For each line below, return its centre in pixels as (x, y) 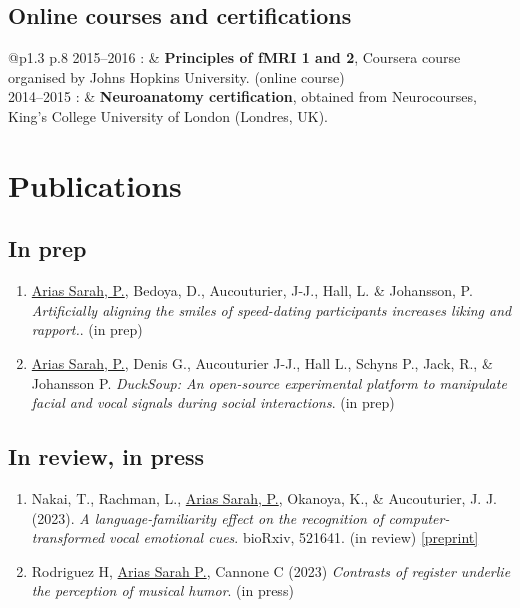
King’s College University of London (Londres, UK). (168, 115)
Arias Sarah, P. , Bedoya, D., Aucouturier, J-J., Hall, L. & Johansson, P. (252, 290)
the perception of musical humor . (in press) (162, 590)
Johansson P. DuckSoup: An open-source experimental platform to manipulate (269, 382)
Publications (95, 184)
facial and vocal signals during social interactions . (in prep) (213, 402)
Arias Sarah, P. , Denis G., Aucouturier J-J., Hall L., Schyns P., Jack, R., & (262, 362)
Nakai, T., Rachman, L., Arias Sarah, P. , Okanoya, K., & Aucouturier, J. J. (264, 497)
